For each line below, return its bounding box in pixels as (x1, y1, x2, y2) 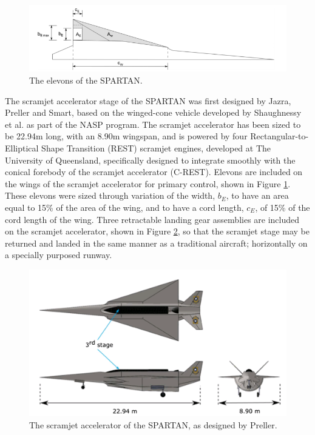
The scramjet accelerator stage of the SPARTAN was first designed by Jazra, (5, 94, 291, 107)
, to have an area (226, 189, 289, 202)
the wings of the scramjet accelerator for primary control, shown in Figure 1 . (5, 177, 291, 190)
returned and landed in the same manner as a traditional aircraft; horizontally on (5, 236, 308, 249)
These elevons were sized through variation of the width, (5, 189, 215, 202)
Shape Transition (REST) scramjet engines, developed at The (41, 142, 271, 154)
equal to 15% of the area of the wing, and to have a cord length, (5, 201, 244, 213)
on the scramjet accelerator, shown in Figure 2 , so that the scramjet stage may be (5, 225, 310, 237)
